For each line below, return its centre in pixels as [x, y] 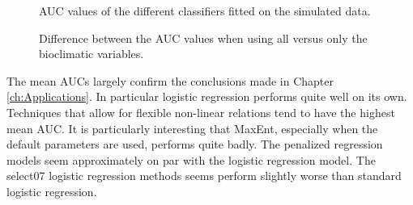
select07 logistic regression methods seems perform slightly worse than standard [204, 176]
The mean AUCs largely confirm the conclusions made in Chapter [170, 80]
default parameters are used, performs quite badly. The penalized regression [195, 144]
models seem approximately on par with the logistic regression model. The [191, 159]
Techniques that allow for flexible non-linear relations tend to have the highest [201, 112]
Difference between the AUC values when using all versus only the [203, 38]
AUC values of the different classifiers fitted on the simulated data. [205, 10]
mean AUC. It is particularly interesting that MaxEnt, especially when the [192, 128]
